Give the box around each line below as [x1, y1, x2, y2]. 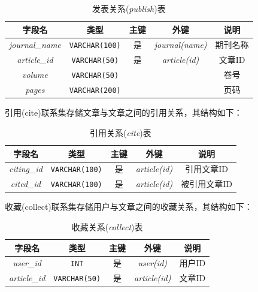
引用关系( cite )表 [90, 126, 151, 139]
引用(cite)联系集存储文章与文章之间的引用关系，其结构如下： [5, 106, 242, 119]
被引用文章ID [181, 177, 232, 190]
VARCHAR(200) [69, 86, 121, 95]
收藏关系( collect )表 [71, 221, 143, 233]
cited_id [10, 177, 41, 190]
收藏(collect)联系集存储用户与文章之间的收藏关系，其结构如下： [5, 200, 253, 213]
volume [22, 68, 48, 81]
